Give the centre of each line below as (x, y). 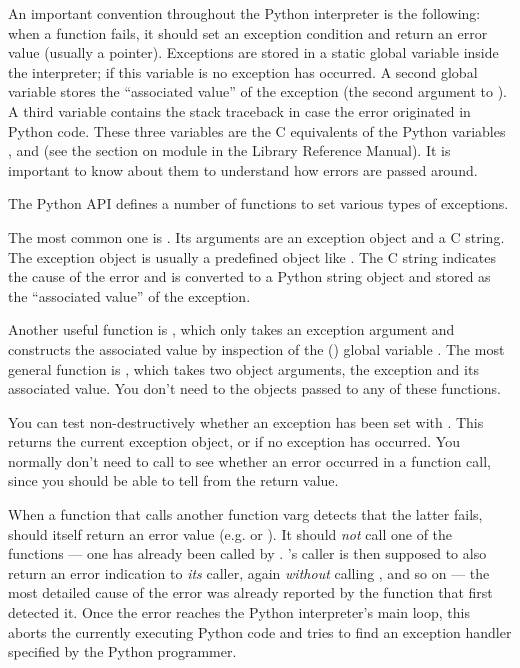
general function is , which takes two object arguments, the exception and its (243, 368)
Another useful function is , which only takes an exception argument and (231, 329)
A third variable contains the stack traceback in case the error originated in (239, 110)
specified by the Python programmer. (122, 651)
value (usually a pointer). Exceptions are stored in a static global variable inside (253, 52)
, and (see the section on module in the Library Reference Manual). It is (229, 150)
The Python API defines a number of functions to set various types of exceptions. (258, 203)
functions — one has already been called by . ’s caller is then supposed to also (247, 553)
